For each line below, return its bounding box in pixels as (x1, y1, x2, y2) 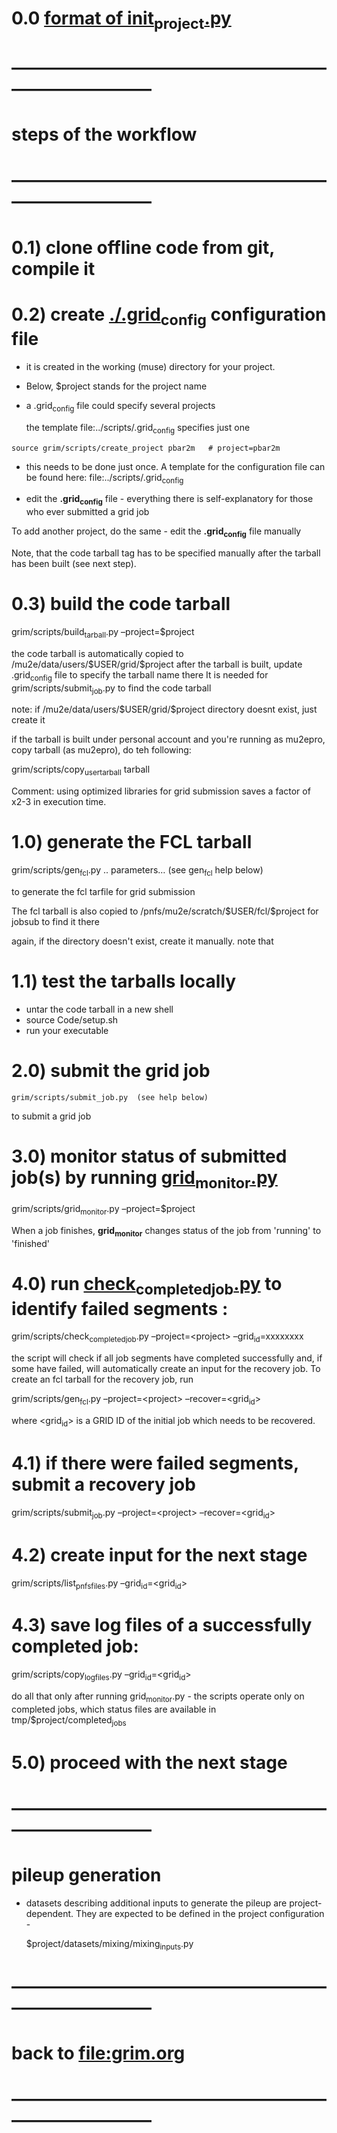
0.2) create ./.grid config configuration (11, 303, 327, 329)
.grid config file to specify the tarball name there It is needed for (11, 668, 269, 683)
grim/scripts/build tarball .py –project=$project (11, 625, 195, 640)
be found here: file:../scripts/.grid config (25, 471, 184, 486)
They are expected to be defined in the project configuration (75, 1907, 325, 1919)
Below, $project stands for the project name (25, 380, 208, 392)
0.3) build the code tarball (11, 593, 231, 616)
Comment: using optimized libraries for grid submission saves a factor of (11, 785, 311, 797)
